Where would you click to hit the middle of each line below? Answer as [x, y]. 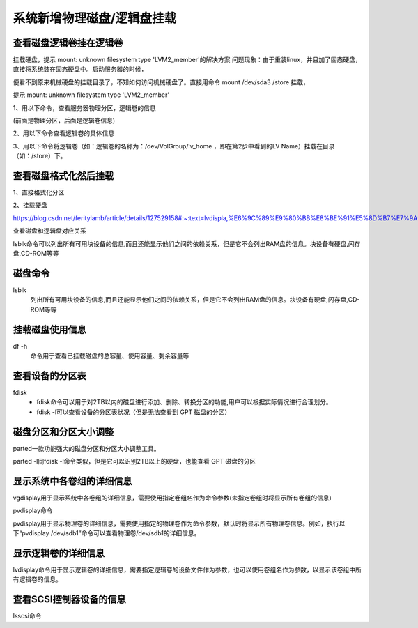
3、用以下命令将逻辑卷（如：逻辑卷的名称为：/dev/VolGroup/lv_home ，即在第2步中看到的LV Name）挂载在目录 [174, 146]
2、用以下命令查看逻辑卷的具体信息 [64, 133]
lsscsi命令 [27, 616]
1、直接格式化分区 [39, 192]
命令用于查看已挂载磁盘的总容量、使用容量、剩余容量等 [110, 356]
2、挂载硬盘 [30, 205]
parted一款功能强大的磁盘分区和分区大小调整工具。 [86, 448]
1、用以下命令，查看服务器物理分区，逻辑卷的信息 [84, 107]
